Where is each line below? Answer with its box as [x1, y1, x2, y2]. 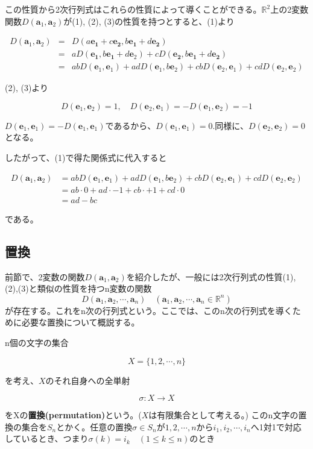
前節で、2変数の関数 [5, 270, 85, 283]
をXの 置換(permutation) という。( [5, 409, 142, 421]
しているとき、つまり [5, 432, 89, 445]
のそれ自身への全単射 [45, 374, 130, 386]
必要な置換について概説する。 [21, 316, 140, 328]
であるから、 [105, 119, 156, 131]
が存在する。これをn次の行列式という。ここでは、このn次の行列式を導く [5, 304, 292, 316]
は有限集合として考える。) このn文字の [148, 409, 299, 421]
